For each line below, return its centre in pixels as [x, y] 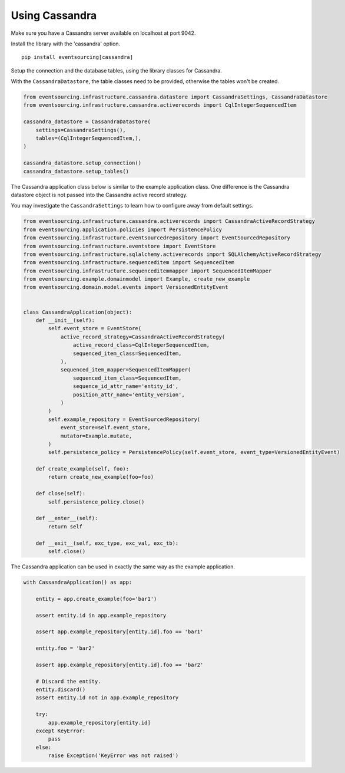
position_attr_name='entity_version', [129, 394]
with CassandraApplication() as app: [78, 582]
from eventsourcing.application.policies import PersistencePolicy [123, 229]
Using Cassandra [54, 15]
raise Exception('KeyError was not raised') [113, 756]
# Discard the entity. [68, 681]
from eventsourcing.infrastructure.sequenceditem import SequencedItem [129, 263]
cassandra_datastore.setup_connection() [82, 163]
